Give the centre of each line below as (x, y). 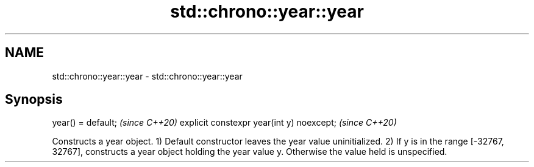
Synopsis (34, 100)
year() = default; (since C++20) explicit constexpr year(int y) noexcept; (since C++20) (224, 123)
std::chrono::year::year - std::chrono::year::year (147, 76)
